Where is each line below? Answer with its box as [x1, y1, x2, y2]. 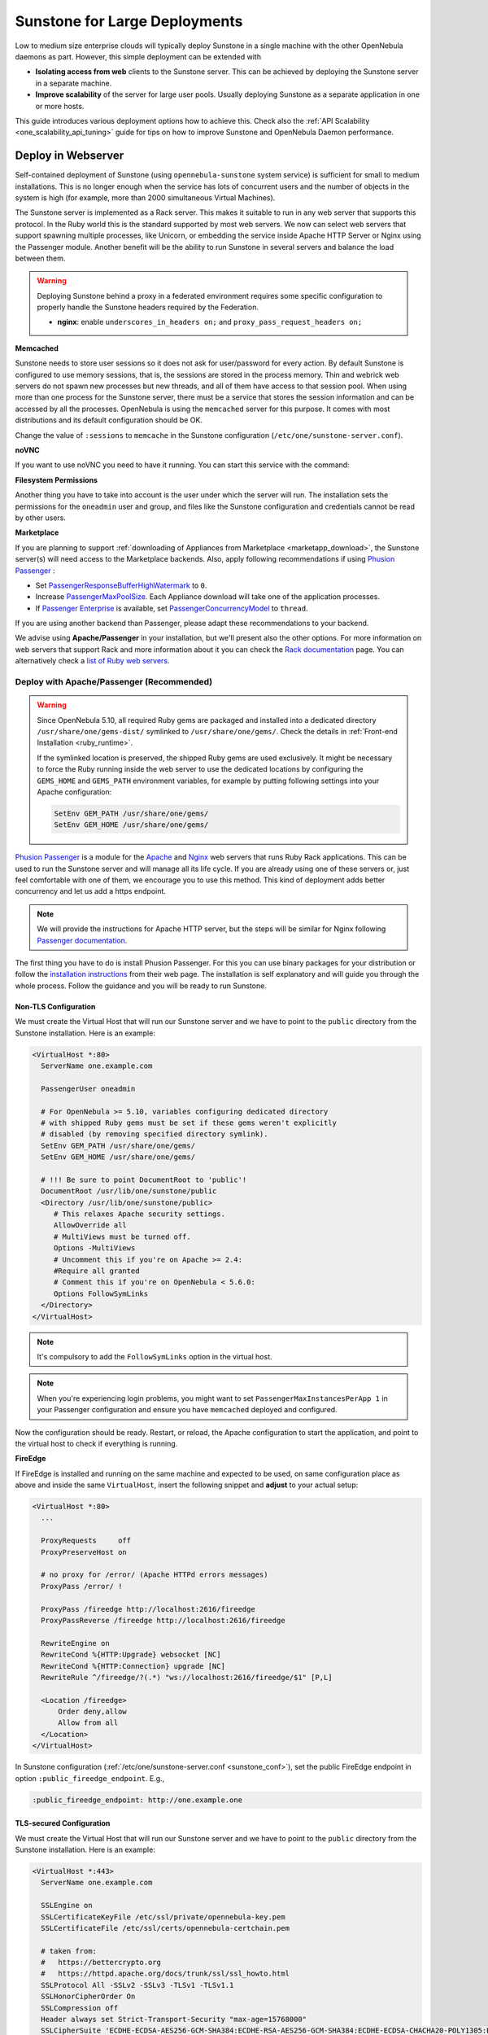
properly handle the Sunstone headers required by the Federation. [37, 302, 259, 313]
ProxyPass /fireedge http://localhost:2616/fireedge [41, 1604, 255, 1613]
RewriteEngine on [41, 1639, 110, 1648]
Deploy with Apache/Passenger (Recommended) [15, 676, 213, 688]
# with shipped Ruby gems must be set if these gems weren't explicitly [41, 1118, 338, 1127]
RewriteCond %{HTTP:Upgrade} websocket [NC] [41, 1650, 221, 1660]
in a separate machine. [35, 78, 112, 88]
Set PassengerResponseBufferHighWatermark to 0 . [35, 580, 207, 590]
